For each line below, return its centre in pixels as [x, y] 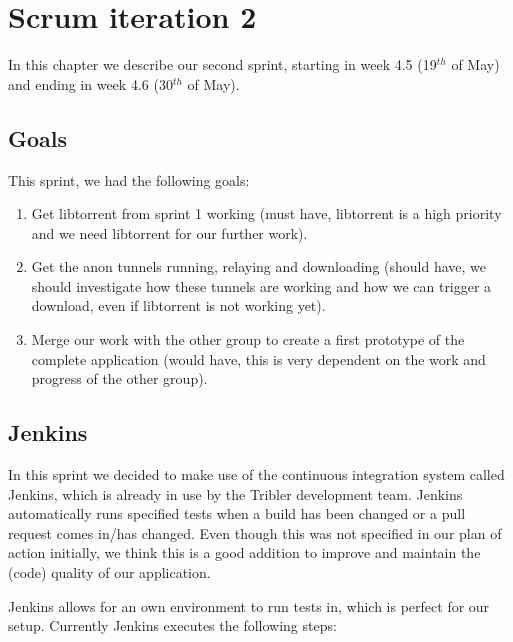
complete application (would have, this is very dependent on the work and [258, 358]
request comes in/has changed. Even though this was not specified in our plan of [255, 532]
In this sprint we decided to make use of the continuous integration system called [256, 474]
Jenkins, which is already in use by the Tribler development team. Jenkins [235, 493]
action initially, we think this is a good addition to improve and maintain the [244, 552]
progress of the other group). [119, 378]
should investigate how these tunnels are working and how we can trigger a [261, 285]
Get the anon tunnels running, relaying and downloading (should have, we [259, 266]
